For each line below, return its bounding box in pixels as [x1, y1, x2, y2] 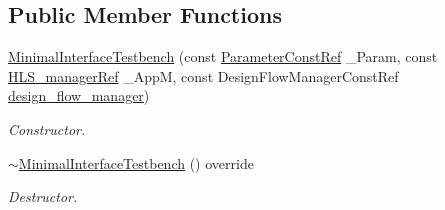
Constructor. [8, 118, 86, 139]
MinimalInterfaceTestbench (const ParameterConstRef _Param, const [8, 46, 438, 67]
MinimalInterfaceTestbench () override [18, 152, 254, 173]
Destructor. [8, 186, 78, 207]
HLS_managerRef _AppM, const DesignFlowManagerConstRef [8, 65, 399, 86]
